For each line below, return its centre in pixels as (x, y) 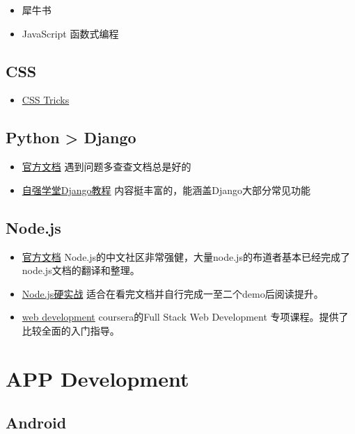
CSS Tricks (46, 100)
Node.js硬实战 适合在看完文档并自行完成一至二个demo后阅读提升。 (173, 293)
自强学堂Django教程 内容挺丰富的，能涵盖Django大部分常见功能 (166, 190)
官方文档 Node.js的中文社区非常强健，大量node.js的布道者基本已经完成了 (186, 256)
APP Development (97, 378)
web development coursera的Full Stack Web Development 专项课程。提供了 (185, 317)
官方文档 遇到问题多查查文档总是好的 (106, 167)
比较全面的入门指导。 (71, 330)
